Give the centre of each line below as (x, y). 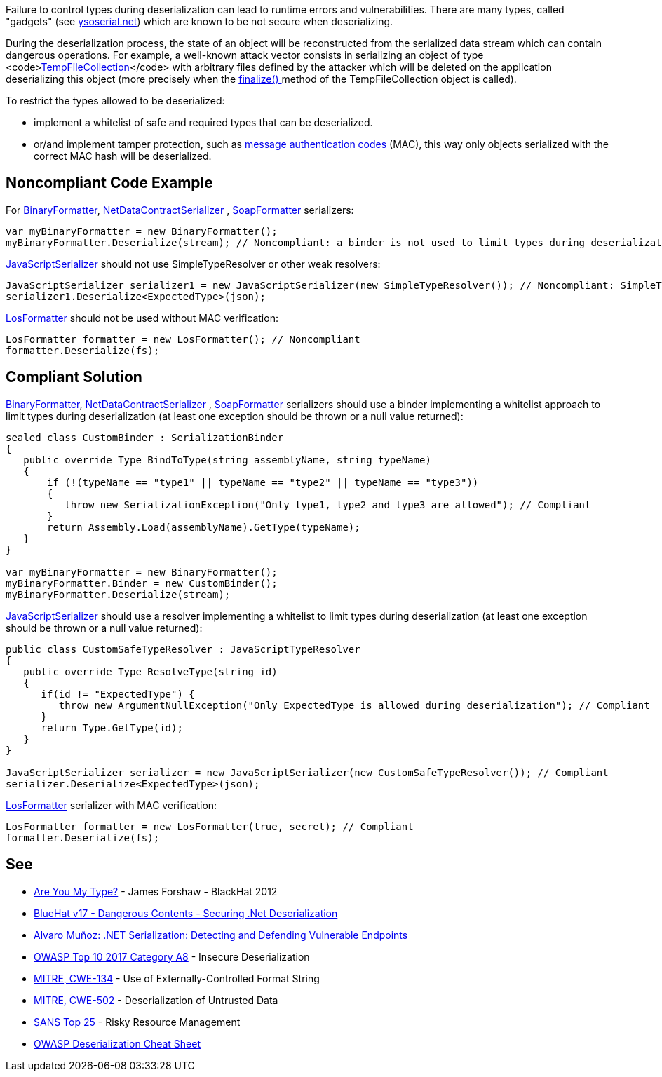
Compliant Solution (74, 377)
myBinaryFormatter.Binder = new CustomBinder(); (142, 583)
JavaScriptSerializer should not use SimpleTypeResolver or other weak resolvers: (193, 264)
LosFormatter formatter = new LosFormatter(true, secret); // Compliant (210, 826)
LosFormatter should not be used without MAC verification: (142, 318)
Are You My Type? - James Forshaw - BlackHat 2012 (156, 891)
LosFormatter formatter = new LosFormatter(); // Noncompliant (183, 339)
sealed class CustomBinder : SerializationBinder (145, 437)
